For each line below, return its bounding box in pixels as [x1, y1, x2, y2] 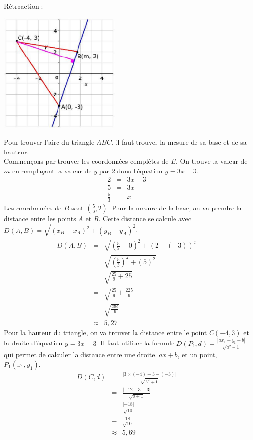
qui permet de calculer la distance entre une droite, [4, 349, 157, 360]
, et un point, [177, 349, 217, 360]
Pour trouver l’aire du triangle [4, 136, 95, 147]
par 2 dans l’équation [99, 165, 163, 175]
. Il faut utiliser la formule [96, 338, 175, 348]
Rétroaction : [4, 1, 43, 11]
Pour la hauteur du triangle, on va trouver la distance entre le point [4, 327, 207, 337]
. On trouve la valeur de [175, 156, 248, 166]
